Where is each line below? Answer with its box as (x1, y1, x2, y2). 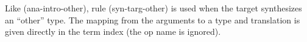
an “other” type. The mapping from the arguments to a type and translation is (5, 13, 300, 26)
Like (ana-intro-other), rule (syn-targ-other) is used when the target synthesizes (5, 2, 302, 14)
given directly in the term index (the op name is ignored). (5, 25, 221, 38)
